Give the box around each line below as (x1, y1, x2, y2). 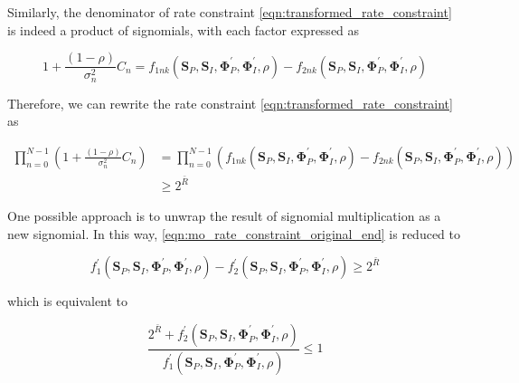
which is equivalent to (7, 292, 128, 311)
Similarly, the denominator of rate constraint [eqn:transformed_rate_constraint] (7, 3, 452, 21)
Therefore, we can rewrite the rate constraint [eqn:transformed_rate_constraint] (7, 93, 453, 112)
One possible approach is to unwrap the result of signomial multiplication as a (7, 206, 441, 225)
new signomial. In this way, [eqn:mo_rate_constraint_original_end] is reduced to (7, 224, 460, 243)
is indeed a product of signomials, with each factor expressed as (7, 20, 360, 39)
